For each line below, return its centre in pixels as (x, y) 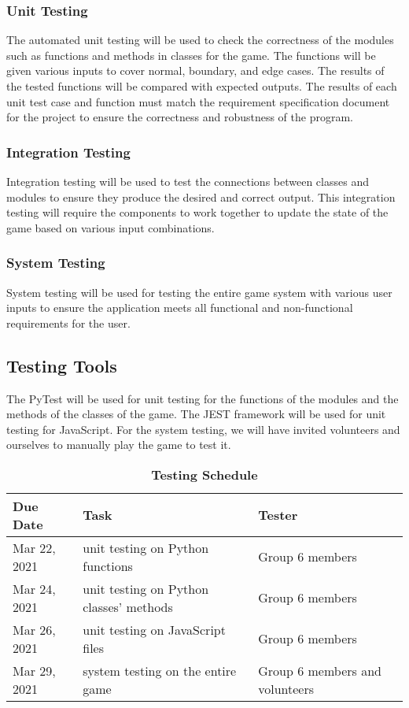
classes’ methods (128, 606)
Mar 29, (34, 670)
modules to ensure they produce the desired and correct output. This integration (201, 196)
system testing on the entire (160, 670)
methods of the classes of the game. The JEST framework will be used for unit (196, 414)
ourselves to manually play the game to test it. (119, 445)
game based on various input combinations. (111, 227)
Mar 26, (34, 629)
